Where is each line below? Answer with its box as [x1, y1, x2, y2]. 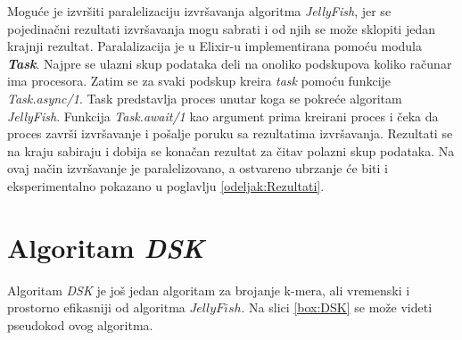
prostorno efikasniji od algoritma [7, 298, 186, 317]
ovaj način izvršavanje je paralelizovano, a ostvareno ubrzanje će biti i [7, 159, 388, 178]
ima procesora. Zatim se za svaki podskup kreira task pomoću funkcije [7, 71, 392, 90]
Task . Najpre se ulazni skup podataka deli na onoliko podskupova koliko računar [7, 54, 452, 72]
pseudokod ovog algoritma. [7, 315, 153, 334]
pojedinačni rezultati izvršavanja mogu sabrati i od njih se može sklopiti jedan [7, 19, 435, 37]
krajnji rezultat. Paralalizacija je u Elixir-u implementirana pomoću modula [7, 37, 422, 55]
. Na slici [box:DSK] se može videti [241, 298, 433, 317]
